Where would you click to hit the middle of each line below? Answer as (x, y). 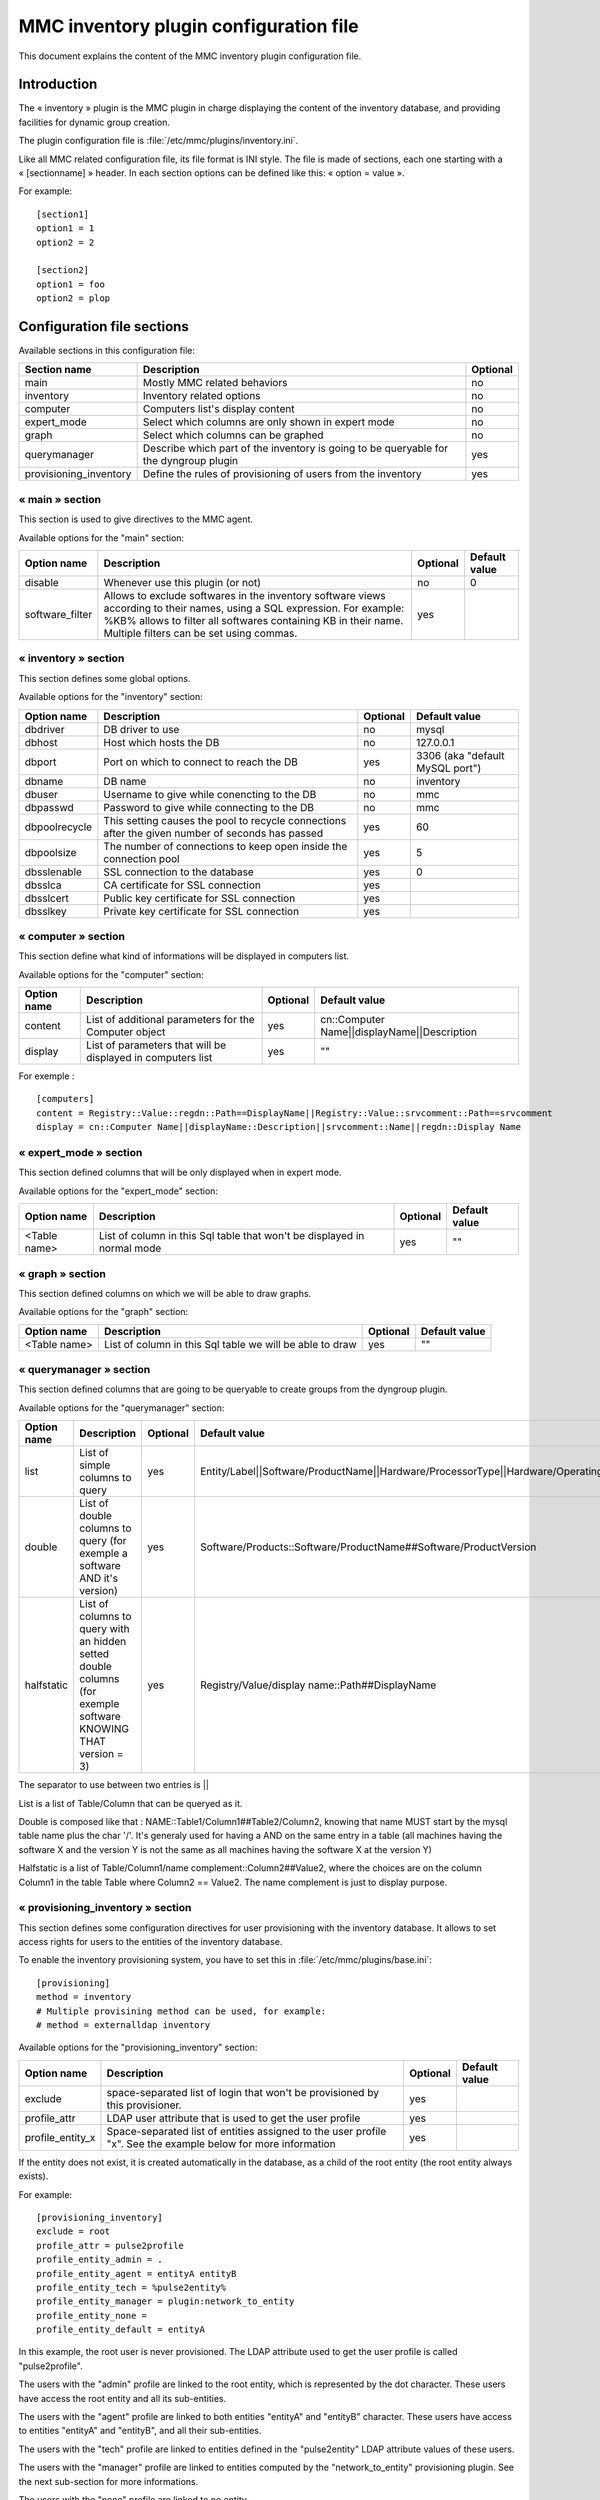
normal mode (130, 1248)
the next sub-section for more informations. (108, 2481)
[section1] (63, 214)
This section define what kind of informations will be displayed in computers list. (184, 956)
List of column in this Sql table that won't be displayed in (231, 1236)
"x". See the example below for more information (221, 2143)
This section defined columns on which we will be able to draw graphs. (165, 1293)
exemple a (104, 1553)
